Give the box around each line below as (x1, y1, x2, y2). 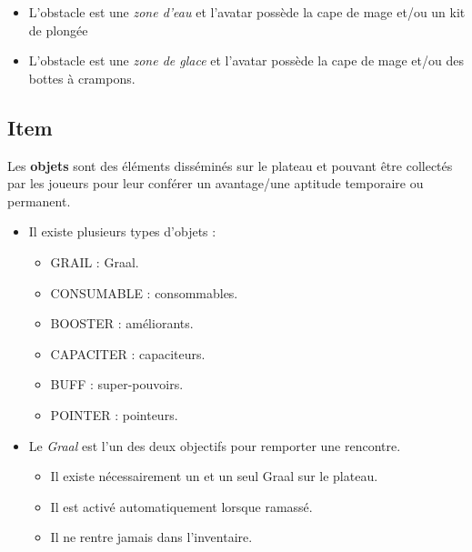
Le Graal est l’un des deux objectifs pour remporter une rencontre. (28, 436, 401, 455)
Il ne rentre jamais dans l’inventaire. (50, 527, 253, 547)
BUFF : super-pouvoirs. (50, 375, 184, 394)
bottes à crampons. (28, 68, 136, 87)
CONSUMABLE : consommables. (50, 283, 238, 302)
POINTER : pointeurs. (50, 405, 178, 424)
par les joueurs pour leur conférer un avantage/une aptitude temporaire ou (7, 174, 424, 193)
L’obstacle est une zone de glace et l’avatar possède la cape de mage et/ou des (28, 51, 464, 70)
